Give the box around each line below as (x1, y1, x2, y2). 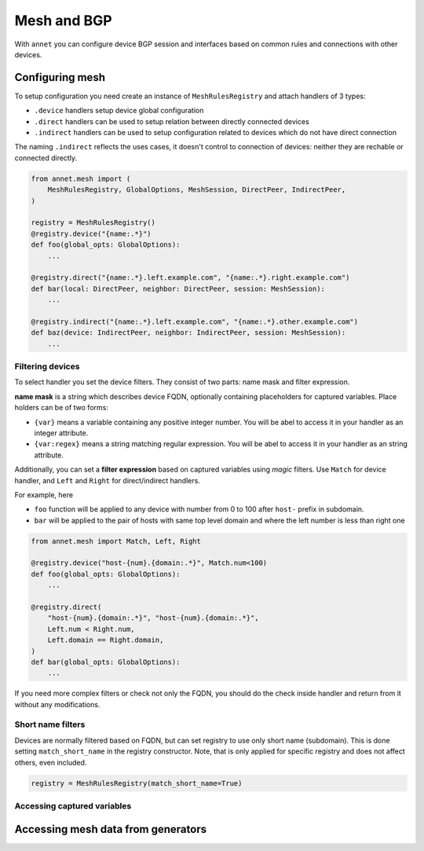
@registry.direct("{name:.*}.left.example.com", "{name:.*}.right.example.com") (31, 273, 350, 282)
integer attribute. (34, 428, 89, 438)
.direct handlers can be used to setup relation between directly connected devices (34, 116, 309, 126)
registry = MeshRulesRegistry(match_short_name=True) (31, 779, 243, 787)
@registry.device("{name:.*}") (31, 229, 152, 238)
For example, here (14, 490, 74, 499)
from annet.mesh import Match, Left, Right (31, 537, 202, 545)
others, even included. (14, 757, 87, 767)
